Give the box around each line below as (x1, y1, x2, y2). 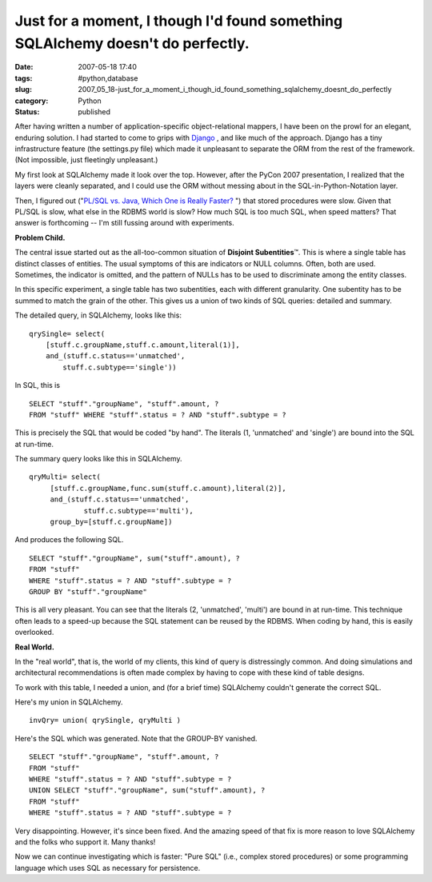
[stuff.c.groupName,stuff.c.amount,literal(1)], (45, 340, 240, 349)
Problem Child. (14, 233, 66, 242)
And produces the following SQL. (14, 535, 124, 545)
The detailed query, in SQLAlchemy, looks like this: (14, 310, 182, 320)
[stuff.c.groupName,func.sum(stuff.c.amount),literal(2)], (50, 484, 287, 493)
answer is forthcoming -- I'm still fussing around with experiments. (14, 218, 235, 228)
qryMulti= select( (29, 473, 102, 481)
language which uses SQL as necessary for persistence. (14, 863, 201, 872)
